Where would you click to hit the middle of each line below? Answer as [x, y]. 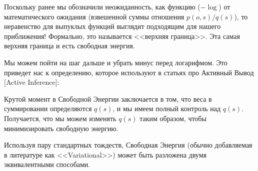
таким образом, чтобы [173, 118]
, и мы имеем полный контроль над [167, 108]
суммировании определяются [48, 108]
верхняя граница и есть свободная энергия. [69, 46]
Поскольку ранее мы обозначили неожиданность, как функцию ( [102, 6]
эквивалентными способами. [47, 164]
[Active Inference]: [32, 82]
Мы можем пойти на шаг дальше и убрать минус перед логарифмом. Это [116, 62]
